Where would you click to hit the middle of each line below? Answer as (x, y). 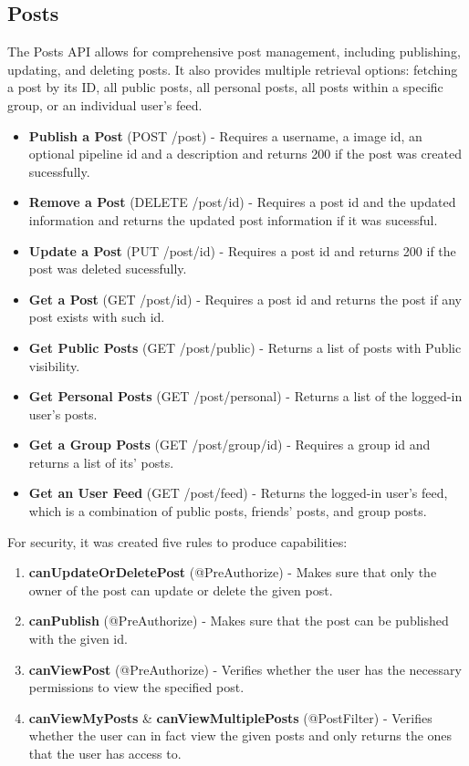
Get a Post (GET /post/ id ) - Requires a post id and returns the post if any (245, 299)
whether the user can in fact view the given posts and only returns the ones (240, 735)
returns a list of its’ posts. (101, 462)
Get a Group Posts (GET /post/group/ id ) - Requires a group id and (229, 445)
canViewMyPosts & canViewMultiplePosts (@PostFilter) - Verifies (230, 717)
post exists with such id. (97, 317)
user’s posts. (63, 414)
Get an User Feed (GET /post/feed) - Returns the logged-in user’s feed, (238, 493)
